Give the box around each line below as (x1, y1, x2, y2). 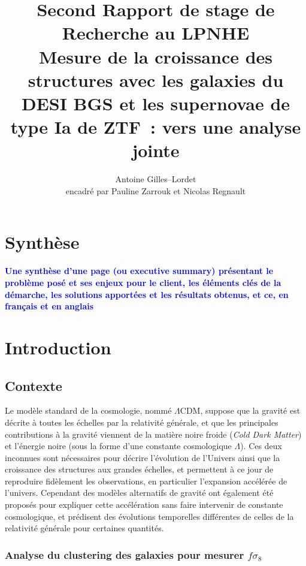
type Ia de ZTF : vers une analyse (10, 115, 301, 139)
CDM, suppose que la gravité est (180, 404, 301, 417)
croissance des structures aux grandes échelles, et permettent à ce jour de (5, 463, 274, 475)
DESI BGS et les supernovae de (21, 91, 290, 115)
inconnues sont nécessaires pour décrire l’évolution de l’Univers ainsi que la (5, 451, 280, 463)
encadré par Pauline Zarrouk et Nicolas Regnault (65, 184, 246, 197)
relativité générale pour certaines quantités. (5, 522, 164, 534)
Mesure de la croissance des (38, 44, 273, 68)
